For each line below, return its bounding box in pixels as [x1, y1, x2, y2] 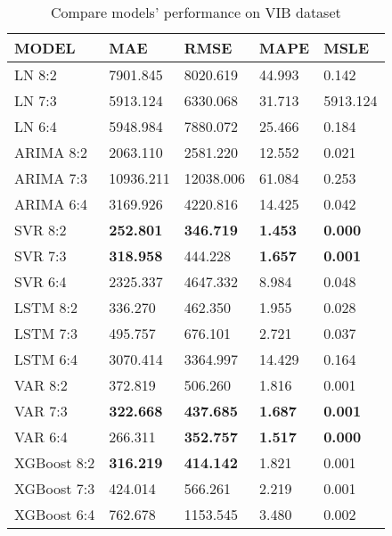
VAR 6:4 [14, 426, 68, 447]
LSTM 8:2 [14, 297, 78, 317]
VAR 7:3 [14, 400, 68, 421]
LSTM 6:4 [14, 349, 78, 369]
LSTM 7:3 [14, 323, 78, 343]
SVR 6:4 [14, 271, 67, 292]
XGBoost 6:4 [14, 504, 95, 524]
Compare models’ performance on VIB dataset [50, 2, 341, 22]
